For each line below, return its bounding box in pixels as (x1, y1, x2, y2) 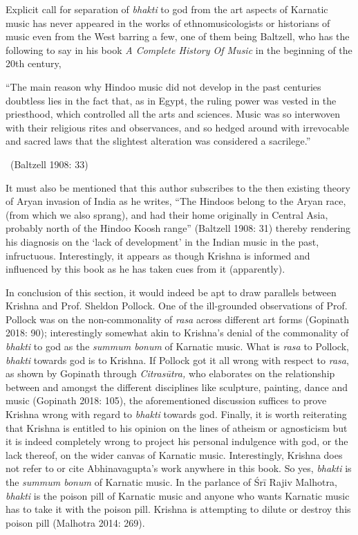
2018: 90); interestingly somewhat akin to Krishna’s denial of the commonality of (6, 325, 349, 340)
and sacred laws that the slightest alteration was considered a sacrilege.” (6, 134, 311, 148)
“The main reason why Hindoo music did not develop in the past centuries (6, 79, 321, 93)
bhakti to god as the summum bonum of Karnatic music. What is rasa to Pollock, (6, 339, 349, 354)
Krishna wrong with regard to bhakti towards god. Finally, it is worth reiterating (6, 407, 347, 421)
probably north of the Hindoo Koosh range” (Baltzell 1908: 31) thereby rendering (6, 221, 351, 235)
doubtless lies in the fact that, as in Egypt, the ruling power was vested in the (6, 93, 337, 107)
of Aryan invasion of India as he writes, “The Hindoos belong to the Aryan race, (6, 194, 346, 208)
